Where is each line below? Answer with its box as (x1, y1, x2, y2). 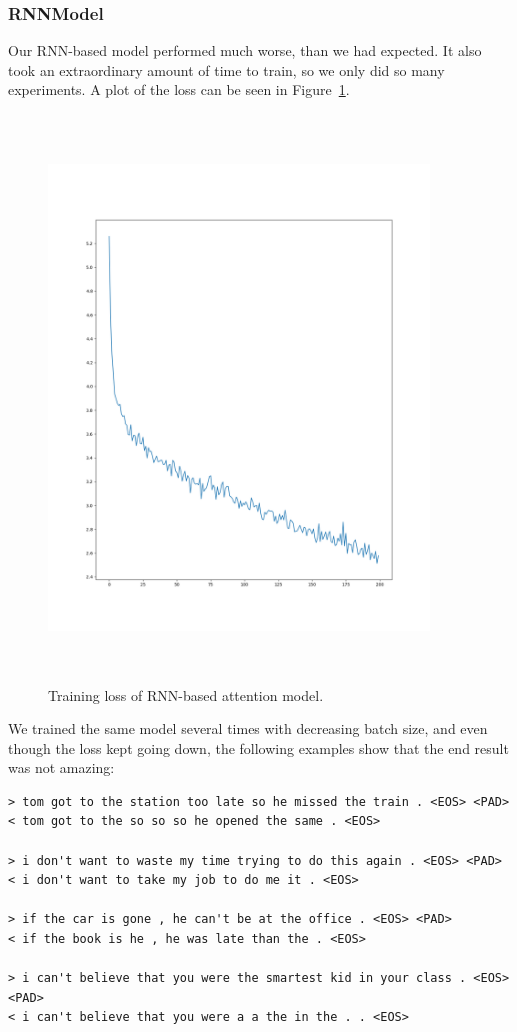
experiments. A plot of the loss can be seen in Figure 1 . (8, 79, 350, 100)
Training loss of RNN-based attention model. (48, 684, 324, 705)
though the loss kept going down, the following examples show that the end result (8, 737, 509, 758)
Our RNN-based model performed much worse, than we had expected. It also (8, 40, 482, 61)
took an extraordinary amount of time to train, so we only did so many (8, 59, 445, 80)
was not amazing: (8, 757, 115, 778)
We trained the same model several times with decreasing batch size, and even (8, 718, 488, 739)
